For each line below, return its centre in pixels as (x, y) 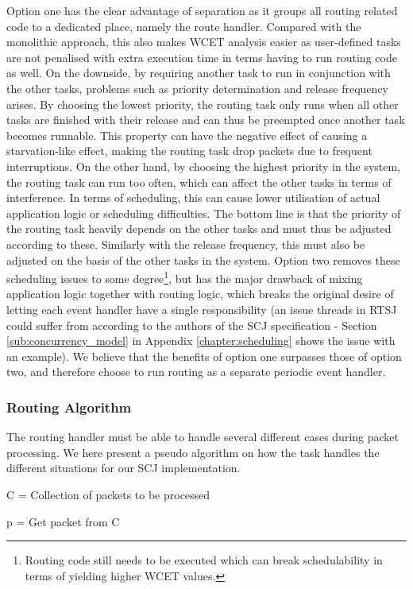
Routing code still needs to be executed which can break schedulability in (204, 560)
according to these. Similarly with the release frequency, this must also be (186, 244)
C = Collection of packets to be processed (108, 494)
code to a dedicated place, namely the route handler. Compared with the (184, 26)
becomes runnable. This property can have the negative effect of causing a (187, 135)
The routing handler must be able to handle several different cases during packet (203, 437)
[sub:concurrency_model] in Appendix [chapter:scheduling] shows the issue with (201, 341)
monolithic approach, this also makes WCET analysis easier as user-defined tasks (204, 42)
